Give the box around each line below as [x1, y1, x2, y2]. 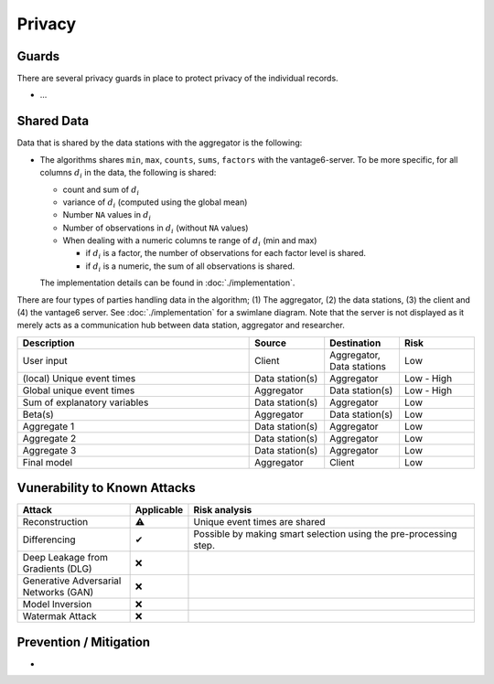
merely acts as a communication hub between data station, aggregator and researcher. [16, 320, 345, 331]
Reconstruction [22, 516, 89, 529]
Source [254, 337, 287, 349]
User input [22, 354, 68, 367]
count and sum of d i [62, 184, 140, 197]
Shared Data [16, 113, 90, 129]
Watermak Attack [22, 610, 97, 623]
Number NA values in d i [62, 209, 152, 223]
